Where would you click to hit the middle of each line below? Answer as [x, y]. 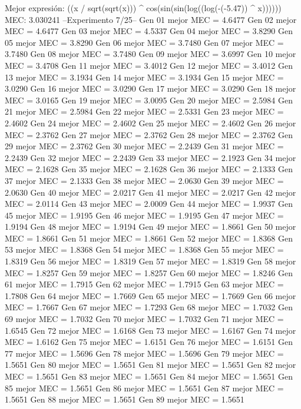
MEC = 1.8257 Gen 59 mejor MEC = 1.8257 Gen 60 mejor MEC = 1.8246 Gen [149, 272]
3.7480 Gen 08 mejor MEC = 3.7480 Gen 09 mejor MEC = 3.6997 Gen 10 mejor [150, 54]
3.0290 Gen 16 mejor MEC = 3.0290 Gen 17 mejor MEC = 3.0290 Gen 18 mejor [150, 88]
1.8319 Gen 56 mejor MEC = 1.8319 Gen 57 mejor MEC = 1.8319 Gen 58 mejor [150, 261]
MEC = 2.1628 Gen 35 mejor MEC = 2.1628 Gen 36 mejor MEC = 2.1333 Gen [149, 169]
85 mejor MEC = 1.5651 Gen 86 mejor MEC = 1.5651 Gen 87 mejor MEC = [144, 388]
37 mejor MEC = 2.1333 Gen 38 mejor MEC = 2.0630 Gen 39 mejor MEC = [144, 180]
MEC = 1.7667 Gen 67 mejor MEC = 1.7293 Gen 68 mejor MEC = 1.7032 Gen [149, 307]
